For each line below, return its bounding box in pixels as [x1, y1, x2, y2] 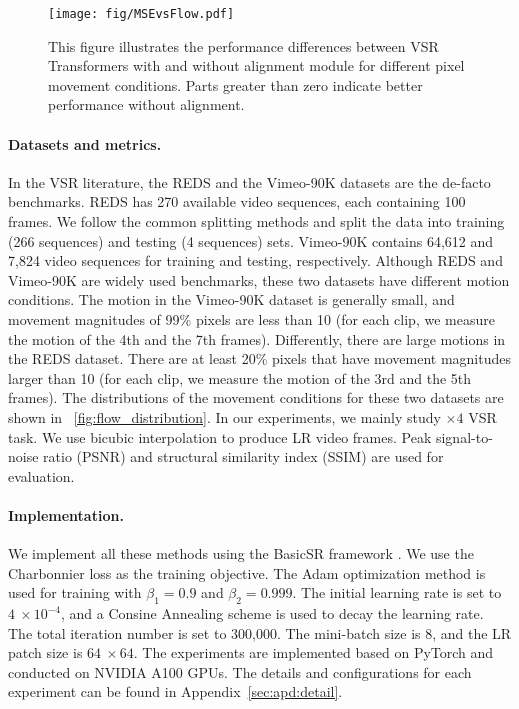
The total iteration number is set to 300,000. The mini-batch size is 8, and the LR [8, 622, 512, 643]
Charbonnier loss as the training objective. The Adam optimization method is [8, 562, 486, 583]
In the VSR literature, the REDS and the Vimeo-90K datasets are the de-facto [8, 171, 491, 192]
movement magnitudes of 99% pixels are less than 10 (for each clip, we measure [8, 308, 495, 329]
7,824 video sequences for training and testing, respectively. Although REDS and [8, 250, 503, 271]
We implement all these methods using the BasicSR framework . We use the [8, 543, 474, 564]
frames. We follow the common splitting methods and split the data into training [8, 211, 505, 232]
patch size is [8, 642, 83, 663]
